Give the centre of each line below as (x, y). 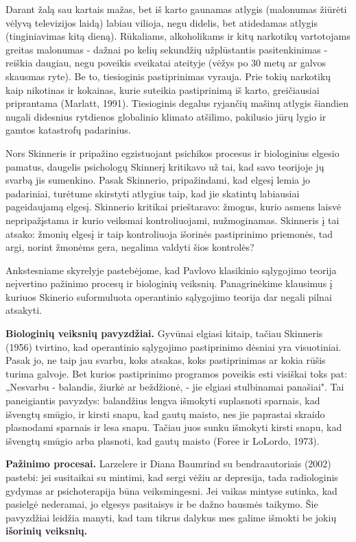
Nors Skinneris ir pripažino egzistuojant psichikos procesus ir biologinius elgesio (173, 152)
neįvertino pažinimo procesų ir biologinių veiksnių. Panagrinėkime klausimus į (169, 283)
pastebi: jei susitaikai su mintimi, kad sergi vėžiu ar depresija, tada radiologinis (172, 477)
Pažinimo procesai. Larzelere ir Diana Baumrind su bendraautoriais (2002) (168, 464)
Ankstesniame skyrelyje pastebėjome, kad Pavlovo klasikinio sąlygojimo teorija (171, 270)
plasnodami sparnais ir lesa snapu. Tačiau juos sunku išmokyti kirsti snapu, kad (174, 427)
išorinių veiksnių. (47, 531)
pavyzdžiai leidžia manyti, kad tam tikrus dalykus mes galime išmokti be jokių (171, 517)
